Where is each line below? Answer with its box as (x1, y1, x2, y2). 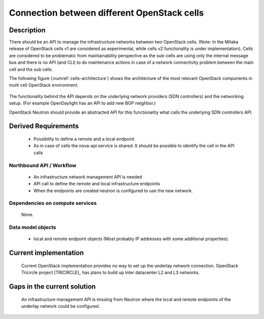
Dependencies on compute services (9, 200, 97, 207)
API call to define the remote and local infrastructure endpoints (33, 181, 160, 187)
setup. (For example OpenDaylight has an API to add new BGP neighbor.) (9, 100, 156, 106)
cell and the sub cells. (9, 66, 53, 72)
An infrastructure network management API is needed (33, 174, 142, 180)
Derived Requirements (9, 122, 79, 130)
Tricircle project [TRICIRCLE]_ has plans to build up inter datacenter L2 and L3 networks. (21, 270, 200, 275)
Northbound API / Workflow (9, 162, 77, 169)
